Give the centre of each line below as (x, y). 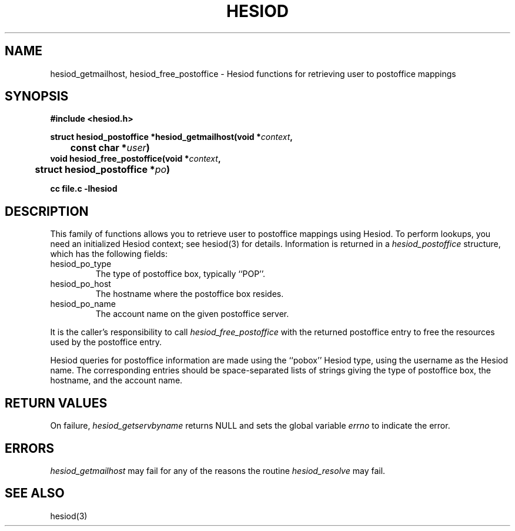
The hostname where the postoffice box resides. (190, 294)
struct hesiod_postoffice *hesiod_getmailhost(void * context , (171, 137)
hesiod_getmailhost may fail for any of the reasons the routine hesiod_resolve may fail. (218, 470)
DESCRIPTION (47, 211)
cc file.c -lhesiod (84, 189)
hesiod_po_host (81, 284)
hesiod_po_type (81, 264)
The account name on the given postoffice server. (192, 314)
